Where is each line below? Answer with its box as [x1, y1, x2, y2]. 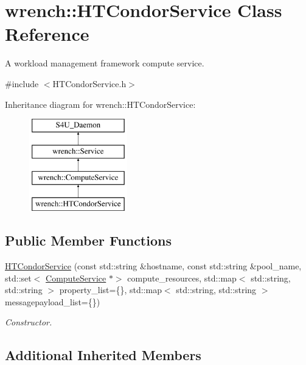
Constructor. [5, 316, 52, 328]
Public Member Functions [5, 231, 172, 250]
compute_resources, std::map [127, 271, 237, 284]
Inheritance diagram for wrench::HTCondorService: [5, 97, 196, 110]
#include [5, 77, 39, 90]
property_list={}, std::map [59, 283, 162, 296]
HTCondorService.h [52, 77, 127, 90]
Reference [5, 21, 89, 46]
